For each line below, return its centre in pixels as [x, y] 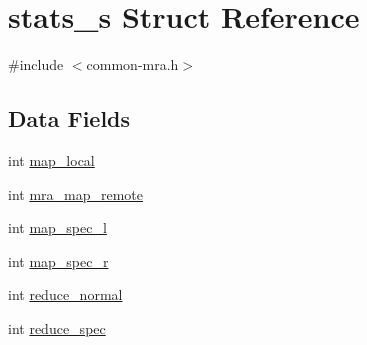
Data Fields [69, 118]
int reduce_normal [65, 294]
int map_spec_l [57, 227]
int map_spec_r [58, 260]
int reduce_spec [57, 327]
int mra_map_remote [76, 193]
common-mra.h [132, 64]
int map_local [51, 159]
